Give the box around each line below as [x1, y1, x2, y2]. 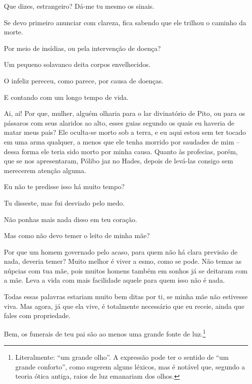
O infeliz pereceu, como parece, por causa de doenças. [4, 75, 164, 85]
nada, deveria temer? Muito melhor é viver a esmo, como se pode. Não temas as [4, 256, 242, 266]
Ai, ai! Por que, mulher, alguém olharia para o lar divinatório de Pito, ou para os [4, 108, 245, 118]
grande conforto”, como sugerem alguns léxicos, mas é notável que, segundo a [15, 361, 245, 371]
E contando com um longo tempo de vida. [4, 92, 129, 102]
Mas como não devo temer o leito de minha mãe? [4, 230, 150, 240]
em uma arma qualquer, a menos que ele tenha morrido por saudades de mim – [4, 136, 240, 146]
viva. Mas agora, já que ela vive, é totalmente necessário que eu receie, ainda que [4, 301, 245, 311]
